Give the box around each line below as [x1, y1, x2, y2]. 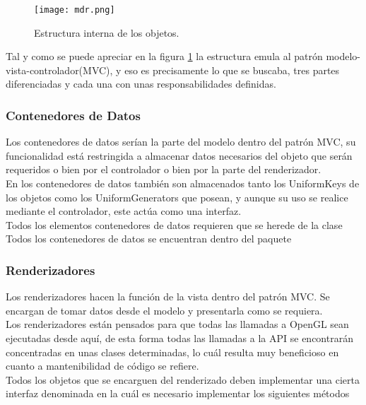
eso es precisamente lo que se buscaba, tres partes [124, 62, 340, 77]
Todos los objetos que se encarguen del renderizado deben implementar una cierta [6, 372, 360, 387]
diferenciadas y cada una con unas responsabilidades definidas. [6, 76, 276, 91]
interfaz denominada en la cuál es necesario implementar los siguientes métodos [6, 386, 350, 401]
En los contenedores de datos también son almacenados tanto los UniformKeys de [6, 176, 360, 191]
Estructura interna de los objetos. [34, 25, 179, 40]
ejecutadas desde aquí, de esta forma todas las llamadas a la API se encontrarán [6, 331, 353, 345]
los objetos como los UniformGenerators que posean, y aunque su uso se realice [6, 189, 348, 204]
